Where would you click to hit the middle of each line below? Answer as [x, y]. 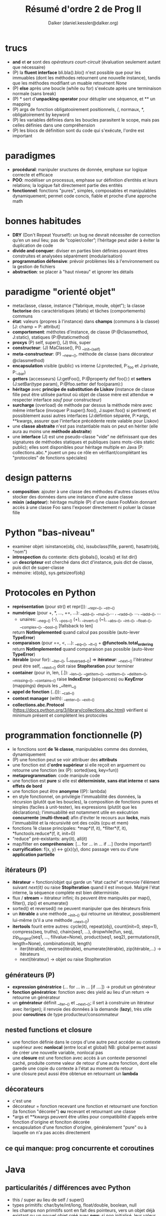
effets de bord [27, 786]
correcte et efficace [32, 175]
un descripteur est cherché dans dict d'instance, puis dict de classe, [83, 562]
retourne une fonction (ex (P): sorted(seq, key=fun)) [65, 770]
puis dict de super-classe [38, 567]
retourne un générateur [36, 997]
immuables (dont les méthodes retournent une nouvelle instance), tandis [86, 77]
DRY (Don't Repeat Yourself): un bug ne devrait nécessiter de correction [86, 235]
